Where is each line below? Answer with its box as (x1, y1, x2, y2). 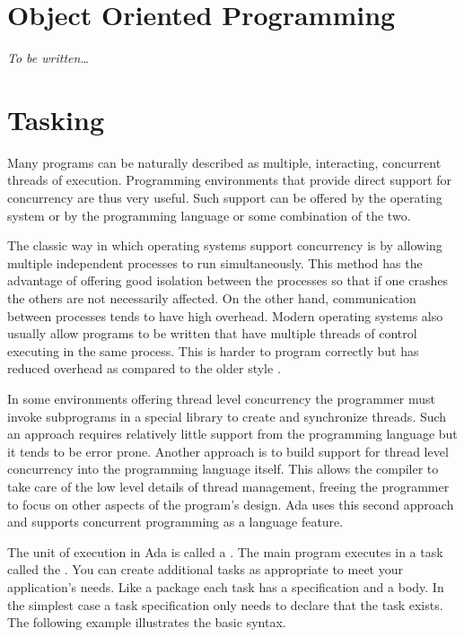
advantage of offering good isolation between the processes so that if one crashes (7, 271, 448, 290)
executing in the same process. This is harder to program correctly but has (7, 341, 419, 360)
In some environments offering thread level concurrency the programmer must (7, 388, 435, 407)
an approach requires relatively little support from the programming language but (7, 424, 458, 443)
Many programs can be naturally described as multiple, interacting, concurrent (7, 153, 442, 171)
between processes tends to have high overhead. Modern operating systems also (7, 306, 443, 325)
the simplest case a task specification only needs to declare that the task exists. (7, 595, 443, 614)
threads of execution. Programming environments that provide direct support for (7, 170, 452, 189)
